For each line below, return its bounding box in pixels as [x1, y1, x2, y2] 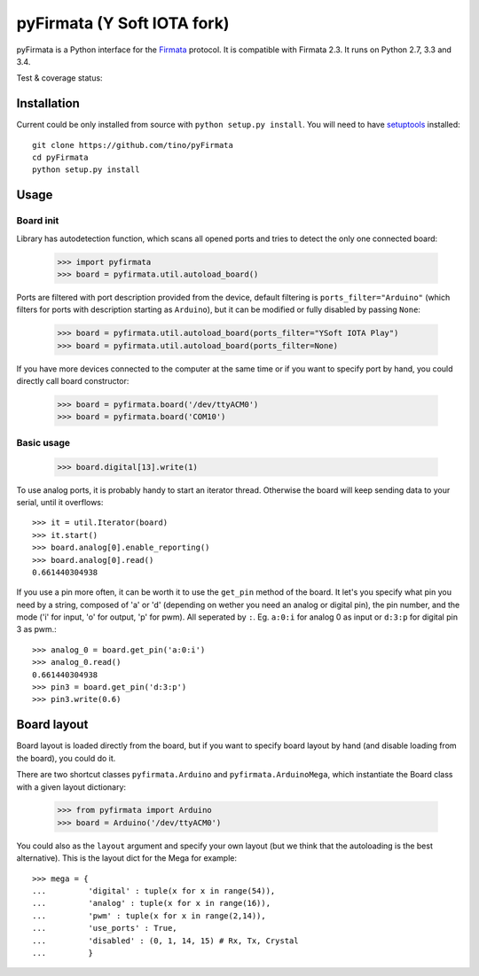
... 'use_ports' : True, [32, 923, 177, 933]
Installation [16, 96, 80, 111]
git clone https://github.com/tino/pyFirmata [32, 140, 234, 150]
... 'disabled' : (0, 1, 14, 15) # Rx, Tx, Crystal [32, 935, 299, 946]
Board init [16, 215, 59, 227]
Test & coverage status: [16, 73, 103, 83]
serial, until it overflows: [16, 496, 104, 507]
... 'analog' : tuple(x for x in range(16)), [32, 898, 271, 909]
